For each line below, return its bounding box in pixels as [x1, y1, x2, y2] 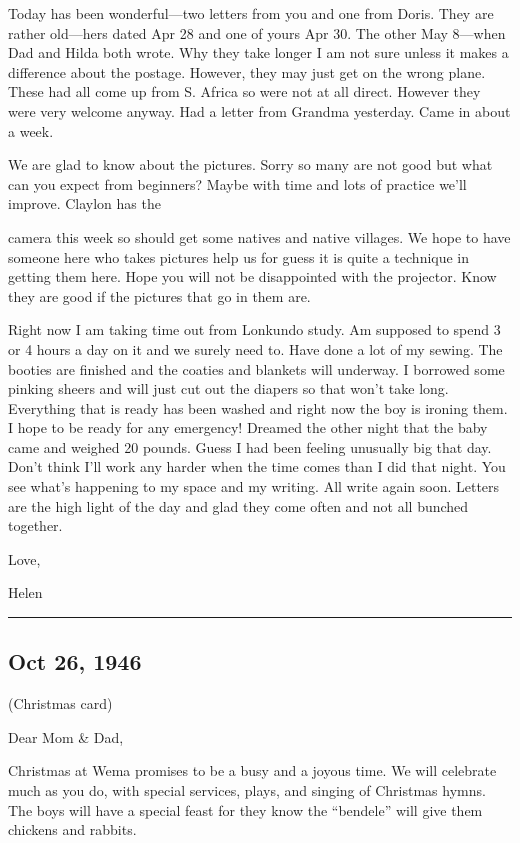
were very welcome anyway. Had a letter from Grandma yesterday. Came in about [8, 100, 511, 121]
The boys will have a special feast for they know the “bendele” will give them [8, 799, 483, 820]
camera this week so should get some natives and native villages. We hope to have [8, 226, 511, 247]
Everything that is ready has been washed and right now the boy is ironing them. [8, 397, 508, 418]
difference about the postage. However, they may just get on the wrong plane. [8, 61, 486, 82]
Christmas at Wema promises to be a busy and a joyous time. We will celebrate [8, 760, 497, 781]
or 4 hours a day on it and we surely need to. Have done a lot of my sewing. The [8, 338, 503, 359]
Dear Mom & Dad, [8, 726, 124, 747]
